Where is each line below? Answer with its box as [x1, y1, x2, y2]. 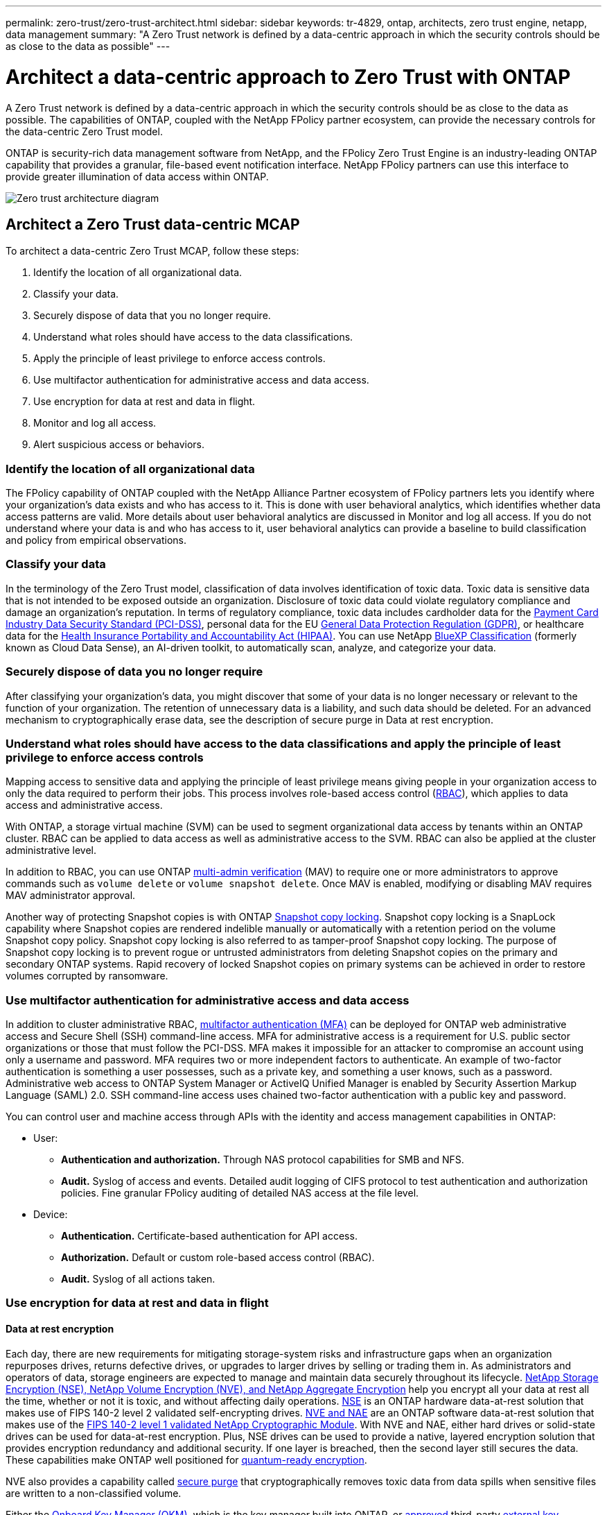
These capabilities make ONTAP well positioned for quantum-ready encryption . [6, 1453, 367, 1466]
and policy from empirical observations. [6, 534, 186, 547]
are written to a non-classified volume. [6, 1487, 182, 1499]
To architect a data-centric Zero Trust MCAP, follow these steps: [6, 245, 299, 257]
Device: [33, 1208, 68, 1221]
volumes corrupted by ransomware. [6, 970, 168, 982]
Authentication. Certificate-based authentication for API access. [61, 1230, 358, 1242]
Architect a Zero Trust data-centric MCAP [6, 215, 300, 233]
